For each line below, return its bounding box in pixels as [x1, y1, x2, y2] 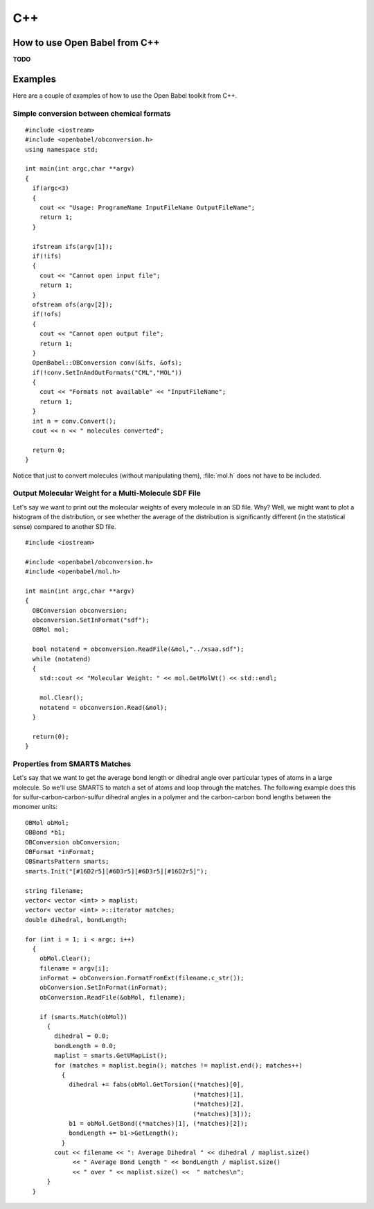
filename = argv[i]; [39, 964, 109, 972]
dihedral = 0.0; [54, 1032, 109, 1040]
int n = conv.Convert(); [32, 417, 117, 425]
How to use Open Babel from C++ [12, 37, 160, 49]
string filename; [25, 887, 84, 894]
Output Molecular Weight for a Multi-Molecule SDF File [12, 489, 201, 498]
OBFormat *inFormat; [25, 848, 95, 855]
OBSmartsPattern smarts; [25, 858, 109, 866]
